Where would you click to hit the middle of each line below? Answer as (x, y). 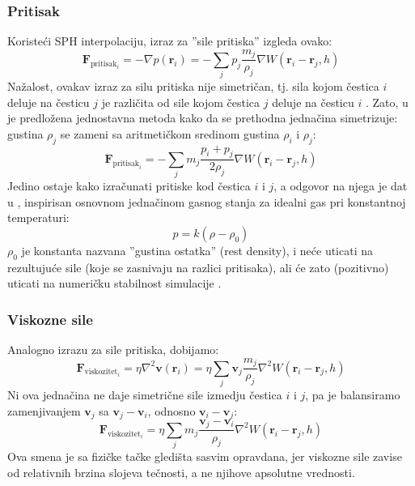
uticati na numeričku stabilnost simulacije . (114, 283)
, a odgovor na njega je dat (341, 186)
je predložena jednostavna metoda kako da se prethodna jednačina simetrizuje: (203, 118)
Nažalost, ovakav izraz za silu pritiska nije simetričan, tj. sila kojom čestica (193, 86)
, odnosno (172, 410)
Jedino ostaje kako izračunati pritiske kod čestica (129, 186)
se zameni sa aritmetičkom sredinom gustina (170, 133)
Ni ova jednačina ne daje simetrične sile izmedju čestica (145, 394)
